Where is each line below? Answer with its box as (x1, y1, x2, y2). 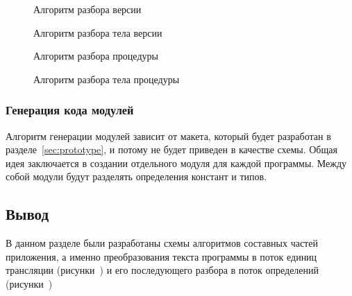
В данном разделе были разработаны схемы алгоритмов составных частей (6, 236, 318, 250)
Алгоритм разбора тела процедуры (33, 71, 180, 86)
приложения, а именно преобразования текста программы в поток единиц (6, 249, 317, 263)
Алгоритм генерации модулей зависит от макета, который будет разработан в (6, 128, 331, 143)
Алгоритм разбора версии (33, 2, 142, 16)
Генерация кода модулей (6, 101, 134, 119)
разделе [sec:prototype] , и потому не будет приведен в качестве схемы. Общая (6, 142, 337, 157)
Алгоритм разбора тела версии (33, 25, 162, 40)
